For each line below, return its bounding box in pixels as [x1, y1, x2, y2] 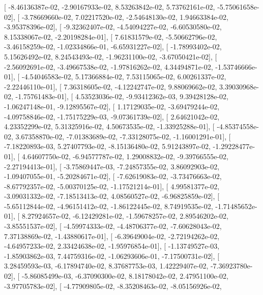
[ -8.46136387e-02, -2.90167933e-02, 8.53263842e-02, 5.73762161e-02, [4, 2, 215, 12]
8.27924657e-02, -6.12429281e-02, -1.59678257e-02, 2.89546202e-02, [21, 211, 228, 221]
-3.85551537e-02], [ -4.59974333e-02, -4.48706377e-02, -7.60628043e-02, [4, 221, 222, 231]
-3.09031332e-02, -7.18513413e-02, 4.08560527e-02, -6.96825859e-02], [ [4, 191, 220, 201]
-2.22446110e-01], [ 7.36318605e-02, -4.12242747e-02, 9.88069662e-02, [4, 81, 217, 92]
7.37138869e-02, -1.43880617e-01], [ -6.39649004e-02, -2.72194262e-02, [4, 230, 220, 241]
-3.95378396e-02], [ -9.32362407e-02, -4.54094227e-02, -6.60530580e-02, [4, 21, 222, 32]
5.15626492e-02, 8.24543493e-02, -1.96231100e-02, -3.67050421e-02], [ [4, 51, 217, 62]
